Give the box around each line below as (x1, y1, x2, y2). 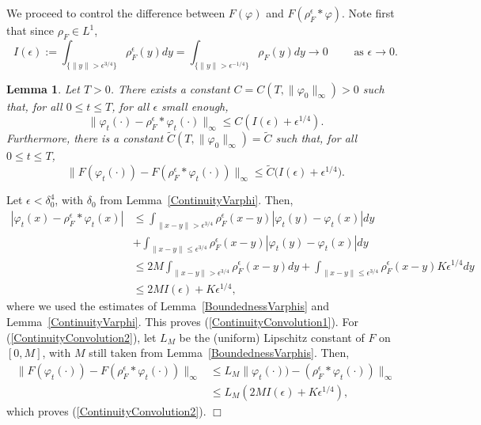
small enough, (161, 97, 229, 114)
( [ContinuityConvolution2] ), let (6, 328, 157, 345)
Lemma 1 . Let (6, 80, 80, 97)
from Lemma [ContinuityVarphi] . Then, (100, 192, 294, 208)
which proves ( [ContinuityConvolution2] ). (6, 402, 206, 419)
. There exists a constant (110, 80, 230, 97)
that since (6, 22, 54, 38)
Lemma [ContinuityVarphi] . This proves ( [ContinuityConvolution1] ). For (6, 313, 358, 330)
